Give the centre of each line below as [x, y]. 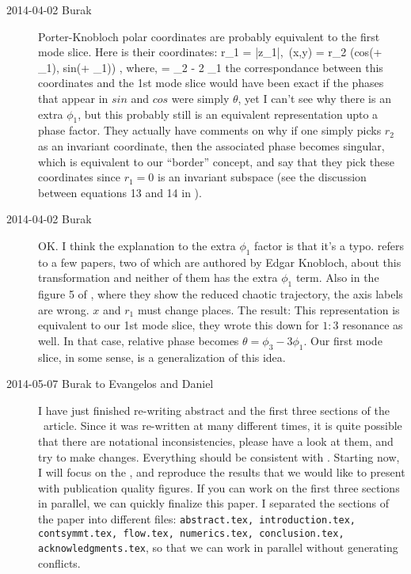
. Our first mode [343, 340]
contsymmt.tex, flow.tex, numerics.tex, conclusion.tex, [191, 533]
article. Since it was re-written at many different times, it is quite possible [223, 426]
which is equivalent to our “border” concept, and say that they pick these [216, 161]
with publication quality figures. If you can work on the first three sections [219, 487]
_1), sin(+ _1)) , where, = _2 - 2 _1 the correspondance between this [211, 67]
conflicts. [59, 563]
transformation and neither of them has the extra [158, 277]
